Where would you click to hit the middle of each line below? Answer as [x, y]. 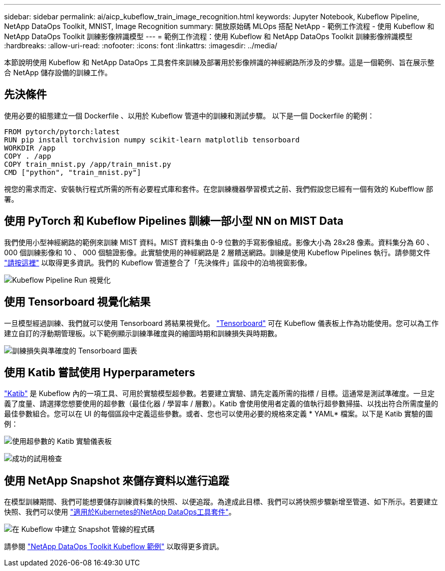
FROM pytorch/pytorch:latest [62, 131]
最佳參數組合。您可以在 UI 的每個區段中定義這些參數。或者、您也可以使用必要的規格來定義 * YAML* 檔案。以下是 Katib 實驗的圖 [218, 414]
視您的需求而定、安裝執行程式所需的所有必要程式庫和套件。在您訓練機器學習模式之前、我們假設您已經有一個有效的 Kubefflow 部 [219, 189]
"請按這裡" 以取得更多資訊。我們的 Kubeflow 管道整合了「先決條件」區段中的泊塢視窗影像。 [158, 262]
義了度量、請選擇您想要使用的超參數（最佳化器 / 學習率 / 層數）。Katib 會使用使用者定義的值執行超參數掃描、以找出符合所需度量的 [221, 404]
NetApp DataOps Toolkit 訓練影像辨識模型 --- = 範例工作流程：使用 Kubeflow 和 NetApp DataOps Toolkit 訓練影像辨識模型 [208, 36]
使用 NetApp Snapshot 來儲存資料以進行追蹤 [117, 480]
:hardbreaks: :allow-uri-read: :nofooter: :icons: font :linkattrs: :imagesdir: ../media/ [141, 46]
